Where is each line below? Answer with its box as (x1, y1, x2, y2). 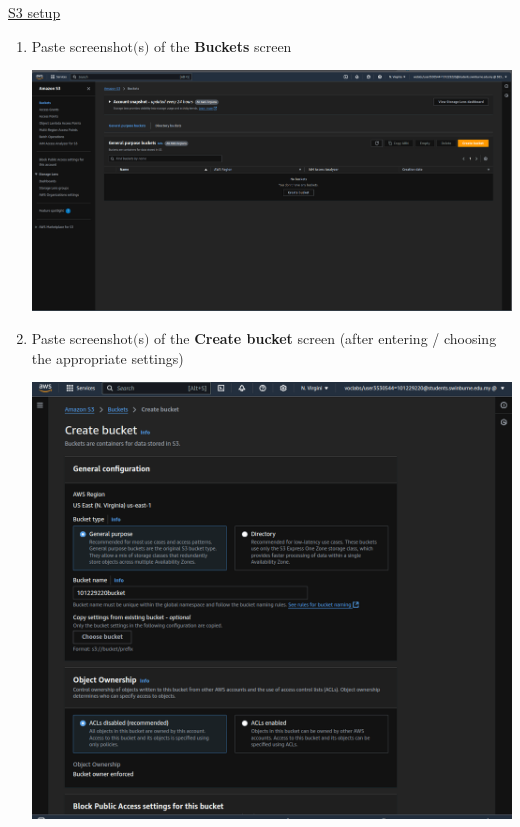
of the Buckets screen (154, 35, 292, 56)
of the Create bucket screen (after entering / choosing (154, 328, 497, 349)
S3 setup (8, 2, 61, 22)
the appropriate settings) (31, 347, 184, 368)
